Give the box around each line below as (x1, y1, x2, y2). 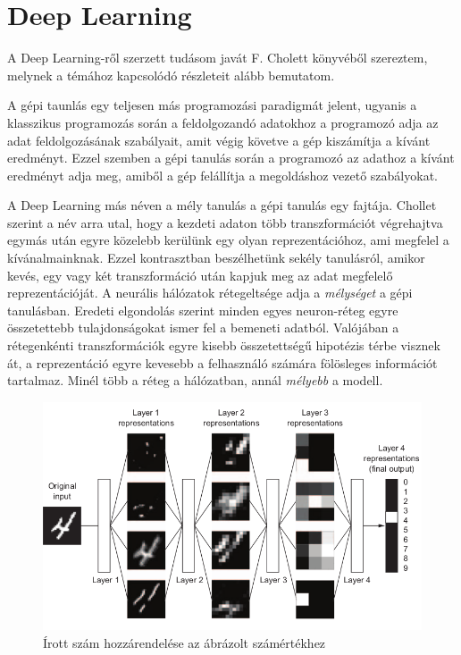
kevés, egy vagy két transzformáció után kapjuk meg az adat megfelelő (7, 265, 393, 284)
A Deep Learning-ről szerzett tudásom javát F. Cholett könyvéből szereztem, (7, 48, 428, 67)
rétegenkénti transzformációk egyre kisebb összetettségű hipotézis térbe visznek (7, 336, 440, 355)
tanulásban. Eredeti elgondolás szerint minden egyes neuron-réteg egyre (7, 300, 398, 319)
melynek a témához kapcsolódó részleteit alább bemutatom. (7, 65, 335, 84)
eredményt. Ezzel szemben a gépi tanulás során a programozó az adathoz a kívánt (7, 148, 455, 167)
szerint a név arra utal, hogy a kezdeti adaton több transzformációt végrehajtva (7, 213, 443, 231)
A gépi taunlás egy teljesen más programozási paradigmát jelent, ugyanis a (7, 96, 417, 114)
